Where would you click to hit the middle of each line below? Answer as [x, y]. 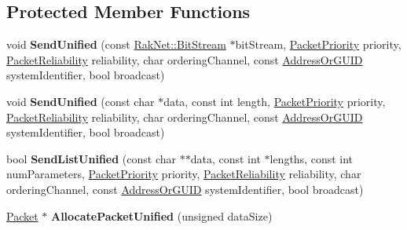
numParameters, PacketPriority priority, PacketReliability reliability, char [184, 174]
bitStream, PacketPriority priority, [318, 44]
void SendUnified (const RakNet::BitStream [116, 44]
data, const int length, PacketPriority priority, [275, 101]
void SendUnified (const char [81, 101]
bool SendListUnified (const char [92, 158]
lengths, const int [312, 158]
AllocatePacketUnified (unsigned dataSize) [161, 215]
